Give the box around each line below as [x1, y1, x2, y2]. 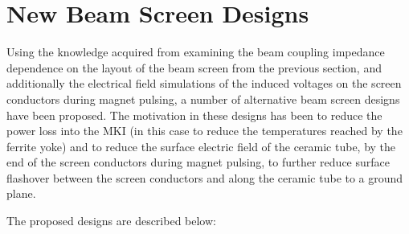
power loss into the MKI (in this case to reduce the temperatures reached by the [6, 122, 403, 139]
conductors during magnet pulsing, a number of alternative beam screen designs [6, 90, 400, 107]
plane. [6, 185, 36, 202]
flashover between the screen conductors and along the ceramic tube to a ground [6, 169, 403, 186]
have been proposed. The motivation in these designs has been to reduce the [6, 106, 382, 123]
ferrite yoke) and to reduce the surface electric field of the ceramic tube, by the [6, 138, 396, 154]
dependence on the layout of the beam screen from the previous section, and [6, 59, 382, 76]
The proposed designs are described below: [6, 212, 216, 229]
